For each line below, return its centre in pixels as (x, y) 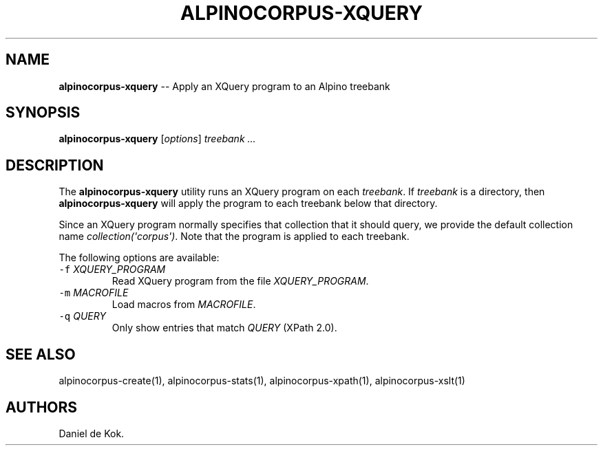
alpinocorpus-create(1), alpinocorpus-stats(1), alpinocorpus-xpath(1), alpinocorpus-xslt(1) (262, 381)
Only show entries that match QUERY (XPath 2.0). (224, 328)
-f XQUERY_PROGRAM (112, 269)
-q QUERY (82, 316)
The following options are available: (139, 258)
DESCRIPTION (55, 165)
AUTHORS (42, 407)
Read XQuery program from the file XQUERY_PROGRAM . (240, 281)
